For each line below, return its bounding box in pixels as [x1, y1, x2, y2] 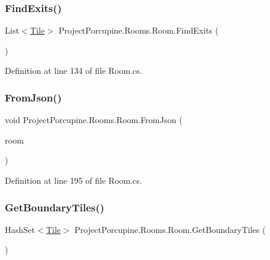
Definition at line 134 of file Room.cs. [5, 64, 142, 77]
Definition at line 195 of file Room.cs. [5, 174, 142, 186]
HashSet [5, 223, 35, 235]
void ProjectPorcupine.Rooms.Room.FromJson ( [5, 113, 182, 126]
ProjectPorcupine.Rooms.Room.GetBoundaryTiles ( [74, 223, 266, 235]
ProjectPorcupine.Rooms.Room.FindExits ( [58, 24, 218, 37]
